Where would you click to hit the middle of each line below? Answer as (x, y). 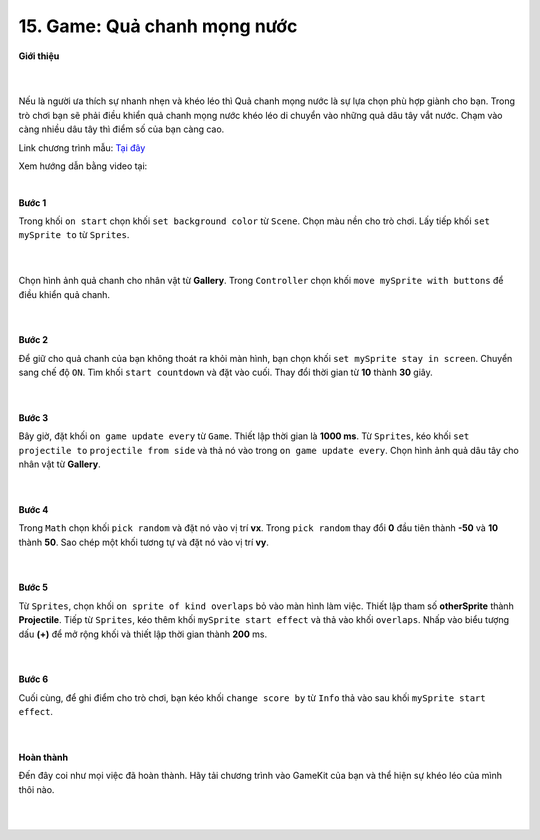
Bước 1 (32, 202)
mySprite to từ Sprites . (74, 235)
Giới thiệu (39, 56)
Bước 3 (33, 417)
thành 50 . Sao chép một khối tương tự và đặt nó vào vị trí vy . (143, 542)
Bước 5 (33, 587)
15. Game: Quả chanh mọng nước (158, 26)
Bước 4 (33, 509)
